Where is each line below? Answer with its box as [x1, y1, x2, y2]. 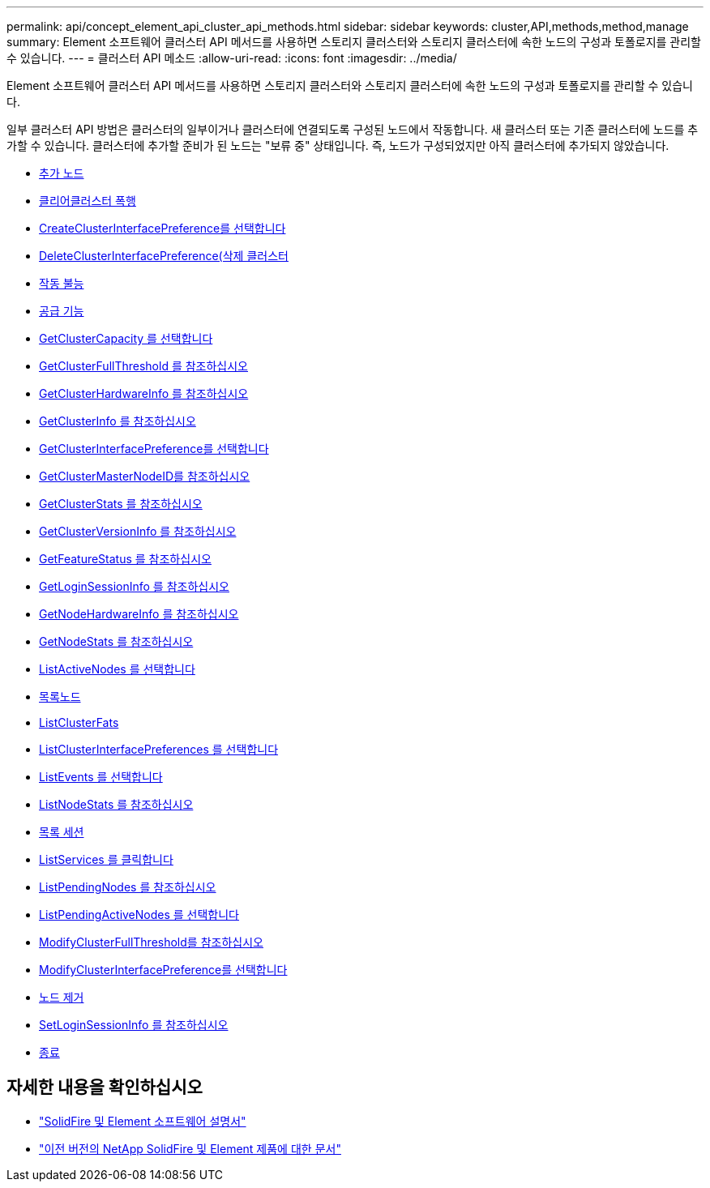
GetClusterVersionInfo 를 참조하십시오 [39, 524, 237, 538]
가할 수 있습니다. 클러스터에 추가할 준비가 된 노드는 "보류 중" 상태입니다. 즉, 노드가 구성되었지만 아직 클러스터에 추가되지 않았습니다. [6, 139, 669, 152]
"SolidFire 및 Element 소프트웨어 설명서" [39, 1113, 246, 1128]
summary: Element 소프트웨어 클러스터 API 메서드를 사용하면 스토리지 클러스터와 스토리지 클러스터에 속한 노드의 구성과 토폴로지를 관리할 [6, 35, 701, 49]
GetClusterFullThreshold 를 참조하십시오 [39, 359, 248, 373]
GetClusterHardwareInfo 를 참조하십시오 [39, 387, 249, 400]
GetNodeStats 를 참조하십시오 [39, 635, 194, 648]
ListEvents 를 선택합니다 [39, 770, 163, 784]
